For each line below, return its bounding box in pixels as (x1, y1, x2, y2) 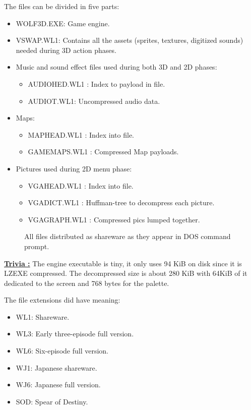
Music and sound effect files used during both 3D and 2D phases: (16, 62, 217, 72)
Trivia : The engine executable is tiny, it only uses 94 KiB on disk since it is (4, 258, 242, 268)
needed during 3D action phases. (16, 44, 116, 55)
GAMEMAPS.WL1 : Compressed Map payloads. (28, 146, 179, 157)
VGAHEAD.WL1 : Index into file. (28, 180, 134, 191)
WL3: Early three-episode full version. (16, 328, 134, 339)
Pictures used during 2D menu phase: (16, 163, 132, 173)
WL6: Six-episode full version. (16, 345, 108, 356)
